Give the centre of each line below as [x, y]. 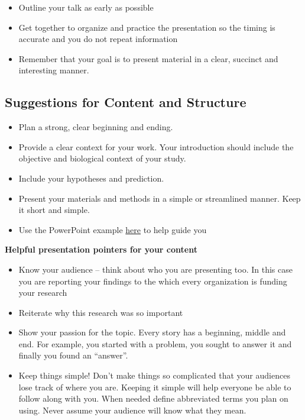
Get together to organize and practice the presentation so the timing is [147, 27]
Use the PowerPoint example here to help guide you [113, 229]
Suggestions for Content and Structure [126, 102]
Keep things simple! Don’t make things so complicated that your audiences [154, 375]
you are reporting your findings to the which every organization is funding [153, 281]
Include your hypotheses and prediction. [91, 178]
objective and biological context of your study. [102, 158]
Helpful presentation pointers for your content [101, 249]
